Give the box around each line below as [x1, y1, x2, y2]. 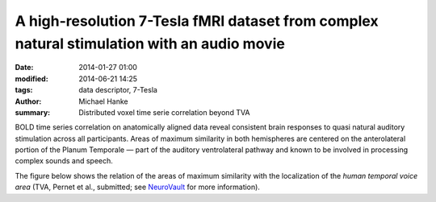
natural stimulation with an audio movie [15, 35, 286, 52]
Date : [15, 63, 34, 72]
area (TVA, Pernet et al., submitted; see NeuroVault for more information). [15, 182, 260, 192]
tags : [15, 85, 33, 95]
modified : [15, 73, 48, 84]
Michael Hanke [78, 97, 128, 106]
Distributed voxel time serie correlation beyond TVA [78, 107, 250, 117]
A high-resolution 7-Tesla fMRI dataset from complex [15, 12, 379, 30]
